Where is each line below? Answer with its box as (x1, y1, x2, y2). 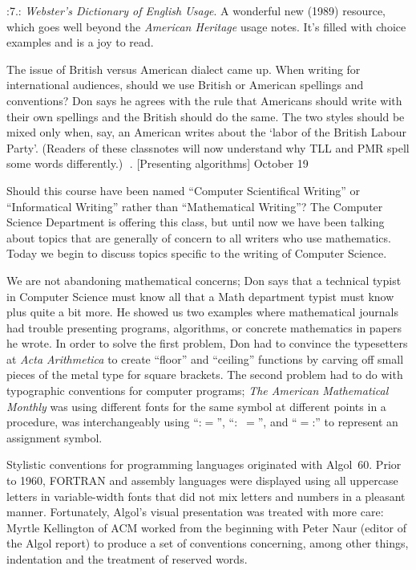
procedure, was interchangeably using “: (6, 413, 202, 430)
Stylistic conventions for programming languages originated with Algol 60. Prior (6, 456, 402, 473)
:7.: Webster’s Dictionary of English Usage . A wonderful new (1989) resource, (6, 2, 386, 18)
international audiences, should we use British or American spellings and (6, 76, 364, 93)
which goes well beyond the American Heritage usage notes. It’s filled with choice (6, 18, 406, 35)
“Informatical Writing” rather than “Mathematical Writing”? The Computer (6, 197, 383, 214)
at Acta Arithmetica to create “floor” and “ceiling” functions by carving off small (6, 350, 404, 367)
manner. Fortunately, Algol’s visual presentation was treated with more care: (6, 503, 384, 520)
